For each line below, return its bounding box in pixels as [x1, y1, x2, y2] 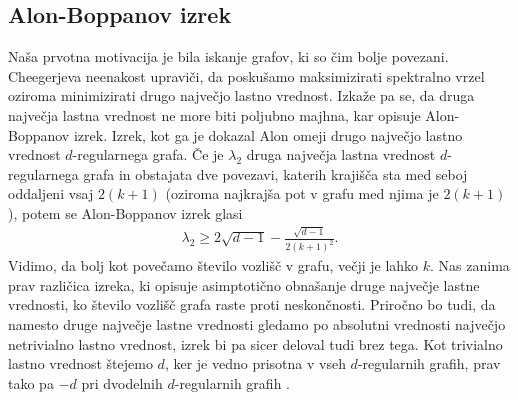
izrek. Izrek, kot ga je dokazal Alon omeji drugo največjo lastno [73, 124, 463, 145]
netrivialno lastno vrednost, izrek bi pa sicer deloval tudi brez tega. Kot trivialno [8, 333, 503, 354]
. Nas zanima [430, 255, 510, 276]
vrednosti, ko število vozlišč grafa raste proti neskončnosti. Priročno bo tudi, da [8, 294, 496, 315]
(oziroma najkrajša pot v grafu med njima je [165, 183, 439, 204]
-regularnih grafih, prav [357, 353, 501, 374]
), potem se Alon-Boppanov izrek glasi [8, 202, 243, 223]
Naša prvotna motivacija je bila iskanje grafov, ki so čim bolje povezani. [8, 46, 449, 67]
